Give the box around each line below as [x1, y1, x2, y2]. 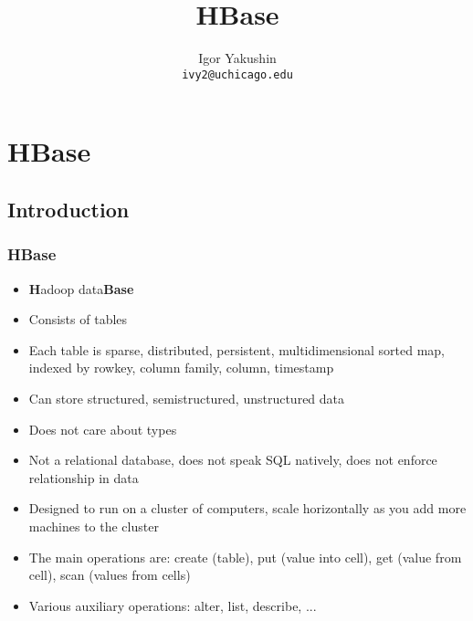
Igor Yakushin [198, 48, 277, 68]
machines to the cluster [28, 516, 159, 535]
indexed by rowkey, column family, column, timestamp [28, 358, 334, 377]
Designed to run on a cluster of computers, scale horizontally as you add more [28, 499, 467, 518]
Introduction [7, 195, 130, 223]
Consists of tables [28, 310, 128, 329]
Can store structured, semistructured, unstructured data [28, 388, 345, 407]
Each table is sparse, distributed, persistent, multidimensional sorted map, [28, 340, 446, 359]
